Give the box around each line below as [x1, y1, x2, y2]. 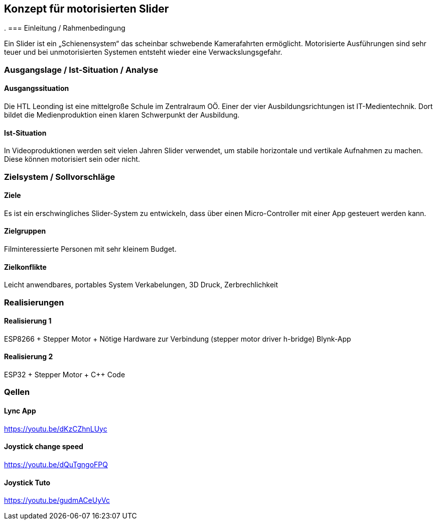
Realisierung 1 [4, 317, 52, 326]
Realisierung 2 [4, 352, 53, 361]
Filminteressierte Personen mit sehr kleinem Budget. [4, 245, 177, 254]
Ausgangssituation [4, 84, 69, 93]
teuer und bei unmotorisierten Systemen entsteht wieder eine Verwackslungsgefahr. [4, 48, 282, 57]
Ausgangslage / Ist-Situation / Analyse [4, 64, 159, 75]
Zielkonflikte [4, 262, 47, 271]
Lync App [4, 406, 36, 415]
